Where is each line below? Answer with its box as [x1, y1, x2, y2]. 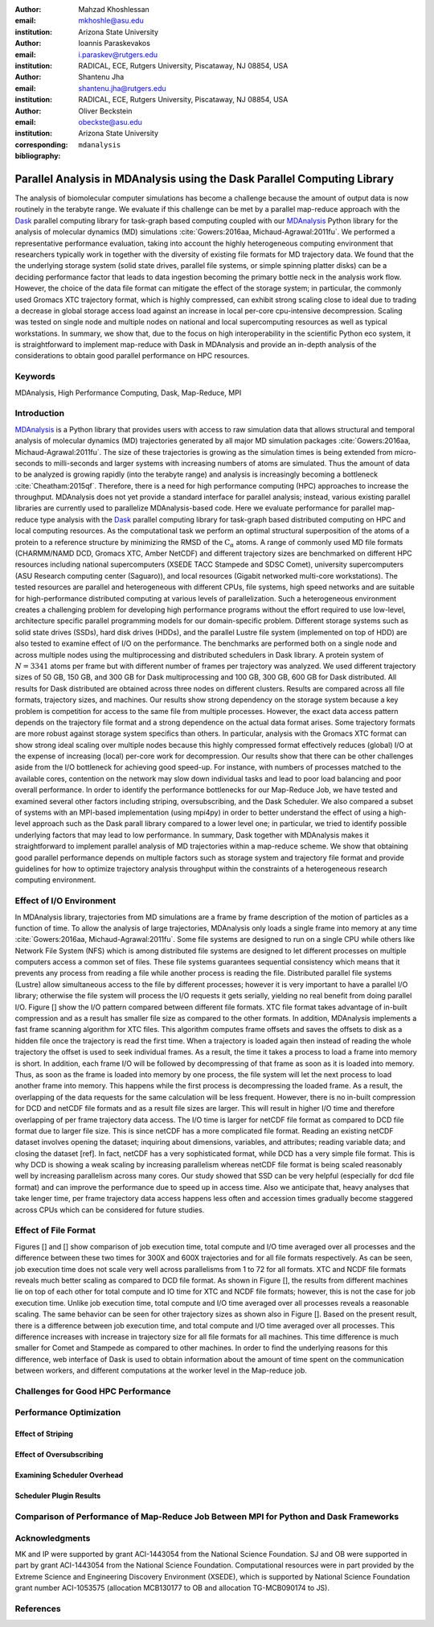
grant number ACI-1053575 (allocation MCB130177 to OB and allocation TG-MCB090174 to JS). [14, 1583, 330, 1593]
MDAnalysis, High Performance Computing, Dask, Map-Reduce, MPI [14, 387, 242, 398]
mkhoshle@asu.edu [78, 16, 144, 26]
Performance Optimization [14, 1407, 121, 1418]
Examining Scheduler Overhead [14, 1470, 124, 1480]
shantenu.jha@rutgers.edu [78, 83, 166, 93]
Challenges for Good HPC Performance [14, 1385, 171, 1397]
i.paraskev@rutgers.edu [78, 49, 158, 60]
